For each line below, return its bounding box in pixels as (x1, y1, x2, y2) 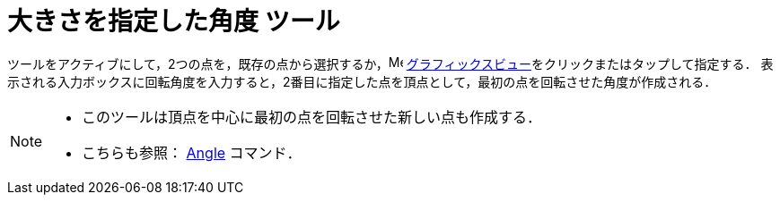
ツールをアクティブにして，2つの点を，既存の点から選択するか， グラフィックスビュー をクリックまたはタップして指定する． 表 (7, 55, 774, 72)
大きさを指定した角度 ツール (7, 6, 340, 37)
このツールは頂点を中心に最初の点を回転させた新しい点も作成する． (82, 107, 542, 126)
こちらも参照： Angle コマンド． (82, 143, 302, 162)
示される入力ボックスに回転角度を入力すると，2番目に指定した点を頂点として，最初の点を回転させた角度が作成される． (7, 73, 717, 89)
